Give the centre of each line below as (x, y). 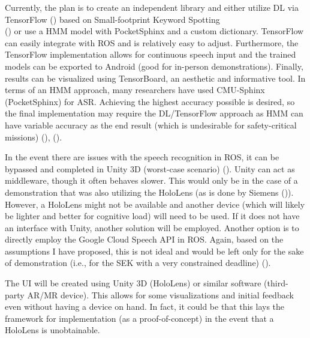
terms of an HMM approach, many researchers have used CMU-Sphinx (135, 90)
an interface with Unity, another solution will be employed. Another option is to (152, 227)
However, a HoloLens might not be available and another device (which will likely (155, 204)
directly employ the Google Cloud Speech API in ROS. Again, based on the (144, 239)
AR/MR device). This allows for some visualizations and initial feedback (160, 294)
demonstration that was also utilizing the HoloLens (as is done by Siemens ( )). (149, 192)
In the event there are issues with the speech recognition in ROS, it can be (142, 157)
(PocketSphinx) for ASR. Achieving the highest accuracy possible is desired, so (150, 101)
